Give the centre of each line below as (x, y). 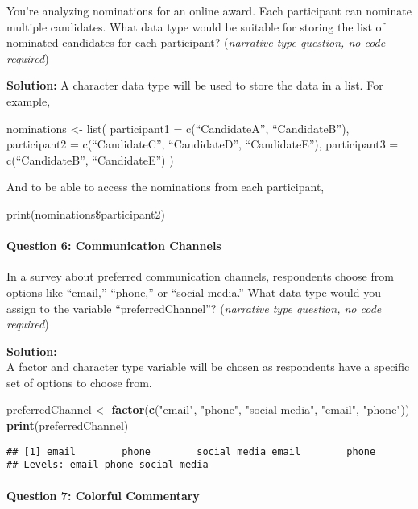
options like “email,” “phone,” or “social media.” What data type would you (194, 292)
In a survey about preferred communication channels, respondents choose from (200, 276)
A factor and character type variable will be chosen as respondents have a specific (208, 367)
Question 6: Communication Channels (114, 246)
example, (29, 100)
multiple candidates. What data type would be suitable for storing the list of (196, 26)
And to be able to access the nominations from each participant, (166, 187)
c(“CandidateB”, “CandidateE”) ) (90, 159)
